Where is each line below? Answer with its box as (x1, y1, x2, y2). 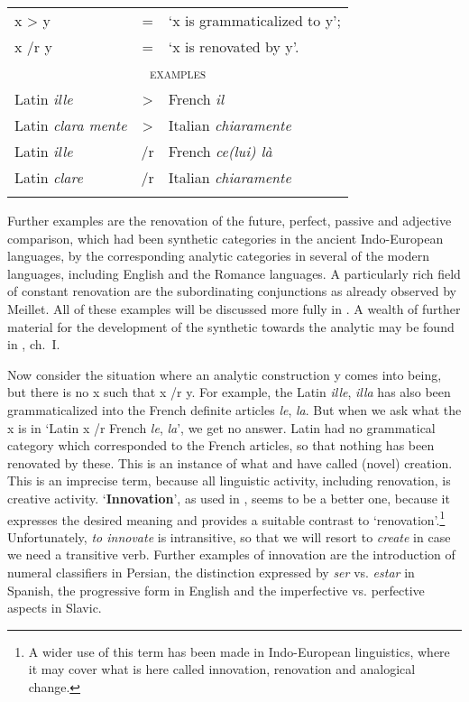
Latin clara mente (14, 115, 127, 135)
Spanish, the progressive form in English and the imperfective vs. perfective (7, 580, 425, 599)
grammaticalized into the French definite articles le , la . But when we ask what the (7, 400, 462, 419)
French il (168, 88, 225, 109)
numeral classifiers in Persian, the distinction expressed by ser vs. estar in (7, 562, 415, 581)
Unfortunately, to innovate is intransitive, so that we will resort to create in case (7, 527, 451, 546)
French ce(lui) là (168, 141, 272, 162)
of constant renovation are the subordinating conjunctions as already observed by (7, 282, 457, 300)
